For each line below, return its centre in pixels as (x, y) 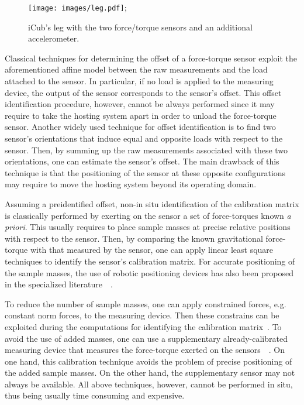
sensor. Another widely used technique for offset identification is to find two (140, 127)
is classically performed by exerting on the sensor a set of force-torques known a (148, 215)
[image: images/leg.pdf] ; (77, 7)
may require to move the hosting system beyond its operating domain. (131, 184)
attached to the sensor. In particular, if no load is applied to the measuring (139, 81)
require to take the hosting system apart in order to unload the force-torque (141, 115)
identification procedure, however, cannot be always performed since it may (140, 104)
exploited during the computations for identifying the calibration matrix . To (143, 326)
